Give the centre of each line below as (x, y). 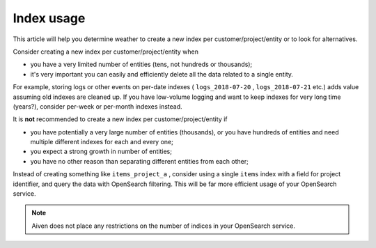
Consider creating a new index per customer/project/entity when (105, 52)
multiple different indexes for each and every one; (102, 142)
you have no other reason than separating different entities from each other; (139, 161)
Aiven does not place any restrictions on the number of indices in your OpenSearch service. (163, 226)
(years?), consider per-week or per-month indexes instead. (97, 106)
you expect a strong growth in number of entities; (101, 152)
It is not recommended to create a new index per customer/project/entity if (120, 119)
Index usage (49, 18)
